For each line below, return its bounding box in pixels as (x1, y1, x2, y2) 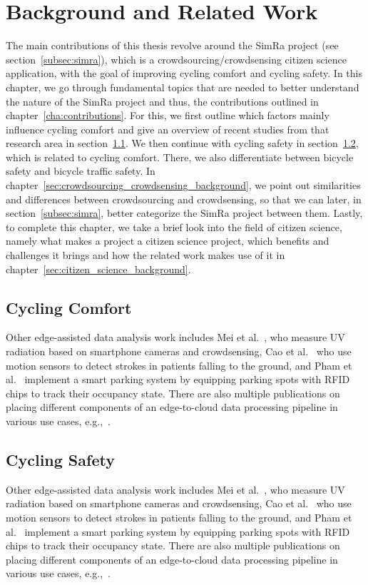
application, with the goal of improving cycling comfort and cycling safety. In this (6, 66, 362, 81)
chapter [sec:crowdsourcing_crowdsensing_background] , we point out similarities (6, 178, 361, 193)
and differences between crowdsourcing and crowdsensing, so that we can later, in (6, 191, 362, 206)
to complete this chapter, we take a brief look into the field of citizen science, (6, 219, 342, 234)
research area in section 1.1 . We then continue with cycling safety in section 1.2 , (6, 136, 359, 151)
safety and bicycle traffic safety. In (6, 163, 155, 178)
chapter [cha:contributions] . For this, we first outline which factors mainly (6, 108, 329, 123)
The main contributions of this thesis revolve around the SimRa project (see (6, 38, 339, 53)
